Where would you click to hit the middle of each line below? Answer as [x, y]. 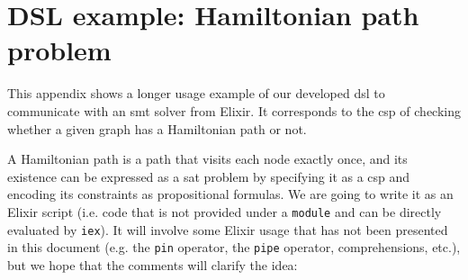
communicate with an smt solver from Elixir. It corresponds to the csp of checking [234, 110]
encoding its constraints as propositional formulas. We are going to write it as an [230, 194]
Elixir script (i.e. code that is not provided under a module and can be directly [225, 211]
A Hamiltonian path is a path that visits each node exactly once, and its [207, 159]
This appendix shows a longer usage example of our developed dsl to [196, 93]
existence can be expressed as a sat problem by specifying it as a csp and [209, 176]
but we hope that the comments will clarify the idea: [153, 264]
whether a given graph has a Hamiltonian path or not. [157, 128]
